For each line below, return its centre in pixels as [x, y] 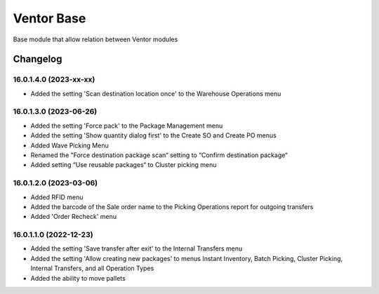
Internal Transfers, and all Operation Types [92, 268]
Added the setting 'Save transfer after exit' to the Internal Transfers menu [137, 248]
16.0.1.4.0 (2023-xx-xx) [54, 79]
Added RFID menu [57, 197]
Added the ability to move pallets [78, 278]
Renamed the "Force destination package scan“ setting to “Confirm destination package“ [159, 155]
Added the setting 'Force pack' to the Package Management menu [127, 126]
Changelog [38, 59]
